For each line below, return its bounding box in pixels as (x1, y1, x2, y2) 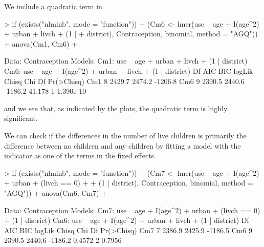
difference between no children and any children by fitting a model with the (4, 140, 241, 151)
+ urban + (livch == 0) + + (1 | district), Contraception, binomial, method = (4, 177, 253, 188)
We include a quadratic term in (4, 1, 102, 11)
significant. (4, 113, 38, 123)
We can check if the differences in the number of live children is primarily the (4, 130, 247, 140)
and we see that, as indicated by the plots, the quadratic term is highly (4, 102, 228, 113)
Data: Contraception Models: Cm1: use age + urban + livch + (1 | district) (4, 55, 248, 66)
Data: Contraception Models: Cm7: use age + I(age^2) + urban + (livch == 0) (4, 204, 260, 215)
